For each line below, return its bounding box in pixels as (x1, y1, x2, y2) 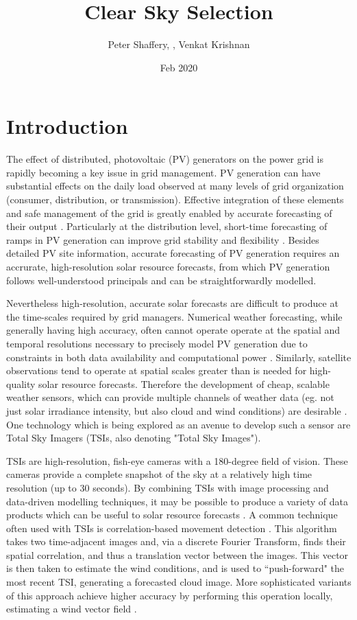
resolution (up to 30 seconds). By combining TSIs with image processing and (6, 480, 329, 494)
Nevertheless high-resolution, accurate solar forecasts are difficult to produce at (6, 296, 338, 310)
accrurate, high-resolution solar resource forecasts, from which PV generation (6, 260, 330, 273)
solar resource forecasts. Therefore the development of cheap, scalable (38, 376, 330, 391)
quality (6, 376, 36, 391)
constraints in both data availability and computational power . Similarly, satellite (6, 349, 352, 364)
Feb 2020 (160, 60, 198, 74)
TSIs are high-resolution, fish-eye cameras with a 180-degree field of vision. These (6, 453, 348, 468)
